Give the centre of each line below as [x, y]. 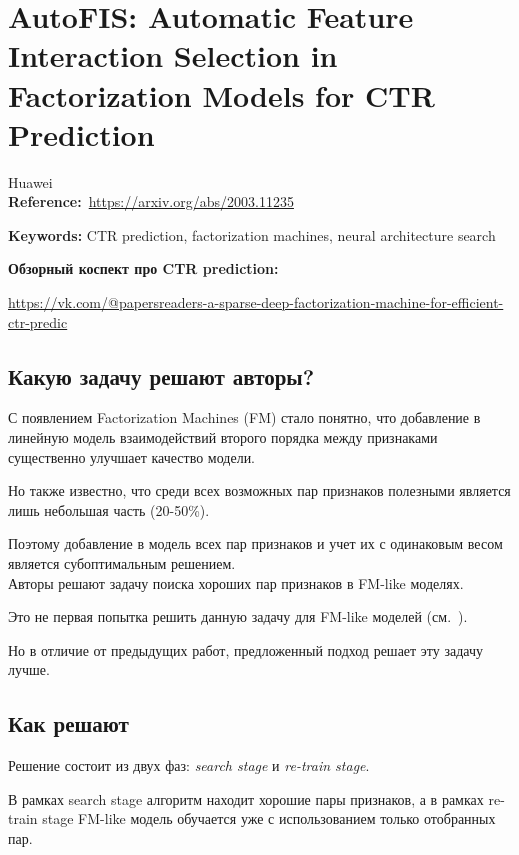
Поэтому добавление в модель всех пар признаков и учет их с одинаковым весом [255, 543]
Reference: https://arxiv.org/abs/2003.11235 [151, 201]
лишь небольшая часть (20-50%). [109, 509]
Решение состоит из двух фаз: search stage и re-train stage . [189, 765]
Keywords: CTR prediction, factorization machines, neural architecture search [252, 234]
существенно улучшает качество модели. [132, 456]
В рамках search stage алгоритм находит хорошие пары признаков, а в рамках [246, 798]
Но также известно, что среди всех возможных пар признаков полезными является [259, 490]
